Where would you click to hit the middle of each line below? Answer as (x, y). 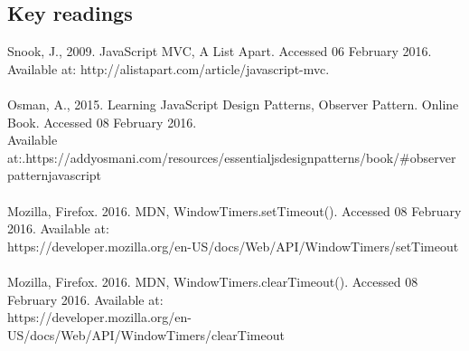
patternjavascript (55, 175)
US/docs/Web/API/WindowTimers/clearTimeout (146, 334)
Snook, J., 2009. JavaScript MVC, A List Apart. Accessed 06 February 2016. (220, 51)
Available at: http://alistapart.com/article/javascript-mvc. (169, 68)
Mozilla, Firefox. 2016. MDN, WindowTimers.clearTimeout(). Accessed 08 (213, 281)
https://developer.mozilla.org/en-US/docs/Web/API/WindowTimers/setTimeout (233, 246)
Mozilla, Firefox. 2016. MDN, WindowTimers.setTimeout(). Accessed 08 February (234, 210)
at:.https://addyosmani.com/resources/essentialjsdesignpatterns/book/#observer (232, 157)
